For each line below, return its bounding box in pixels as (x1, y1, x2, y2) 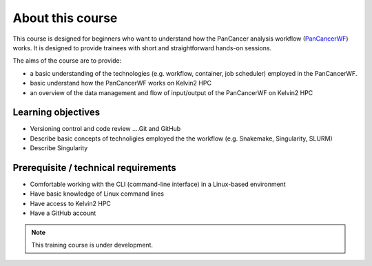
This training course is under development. (31, 241, 154, 249)
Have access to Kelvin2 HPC (30, 199, 112, 207)
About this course (12, 10, 118, 25)
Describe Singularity (30, 144, 88, 152)
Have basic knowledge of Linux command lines (30, 190, 165, 198)
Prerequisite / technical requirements (12, 162, 177, 174)
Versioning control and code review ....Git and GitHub (30, 125, 181, 133)
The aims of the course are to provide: (12, 57, 122, 65)
